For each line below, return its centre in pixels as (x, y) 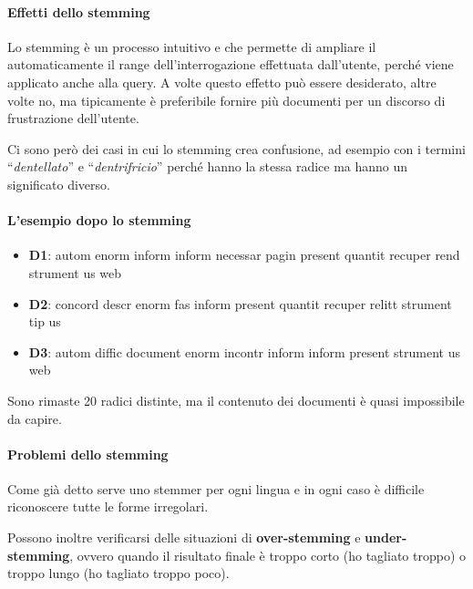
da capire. (35, 418)
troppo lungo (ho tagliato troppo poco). (118, 573)
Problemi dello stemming (88, 454)
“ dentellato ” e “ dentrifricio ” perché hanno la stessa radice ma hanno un (208, 166)
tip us (45, 321)
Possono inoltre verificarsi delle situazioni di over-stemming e (184, 537)
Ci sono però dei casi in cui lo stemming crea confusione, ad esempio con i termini (236, 148)
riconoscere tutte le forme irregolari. (108, 506)
